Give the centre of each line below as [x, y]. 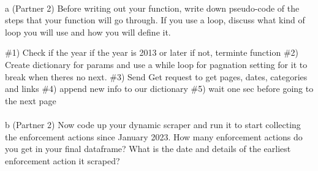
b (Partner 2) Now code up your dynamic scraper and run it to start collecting [153, 124]
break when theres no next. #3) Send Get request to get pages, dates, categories [156, 76]
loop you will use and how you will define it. [88, 32]
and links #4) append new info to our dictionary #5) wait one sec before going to [159, 89]
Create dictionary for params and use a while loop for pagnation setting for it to [156, 64]
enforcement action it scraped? [62, 160]
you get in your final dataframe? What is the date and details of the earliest [148, 149]
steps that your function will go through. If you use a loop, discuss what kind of [155, 20]
